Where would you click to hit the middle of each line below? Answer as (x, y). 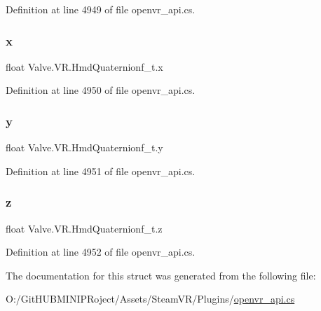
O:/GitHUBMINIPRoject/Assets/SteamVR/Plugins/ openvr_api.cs (150, 299)
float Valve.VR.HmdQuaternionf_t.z (84, 228)
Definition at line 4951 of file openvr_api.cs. (101, 171)
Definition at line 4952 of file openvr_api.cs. (101, 252)
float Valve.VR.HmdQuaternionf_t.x (84, 66)
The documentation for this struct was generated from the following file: (161, 275)
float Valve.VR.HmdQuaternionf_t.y (84, 147)
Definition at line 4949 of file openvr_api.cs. (101, 9)
